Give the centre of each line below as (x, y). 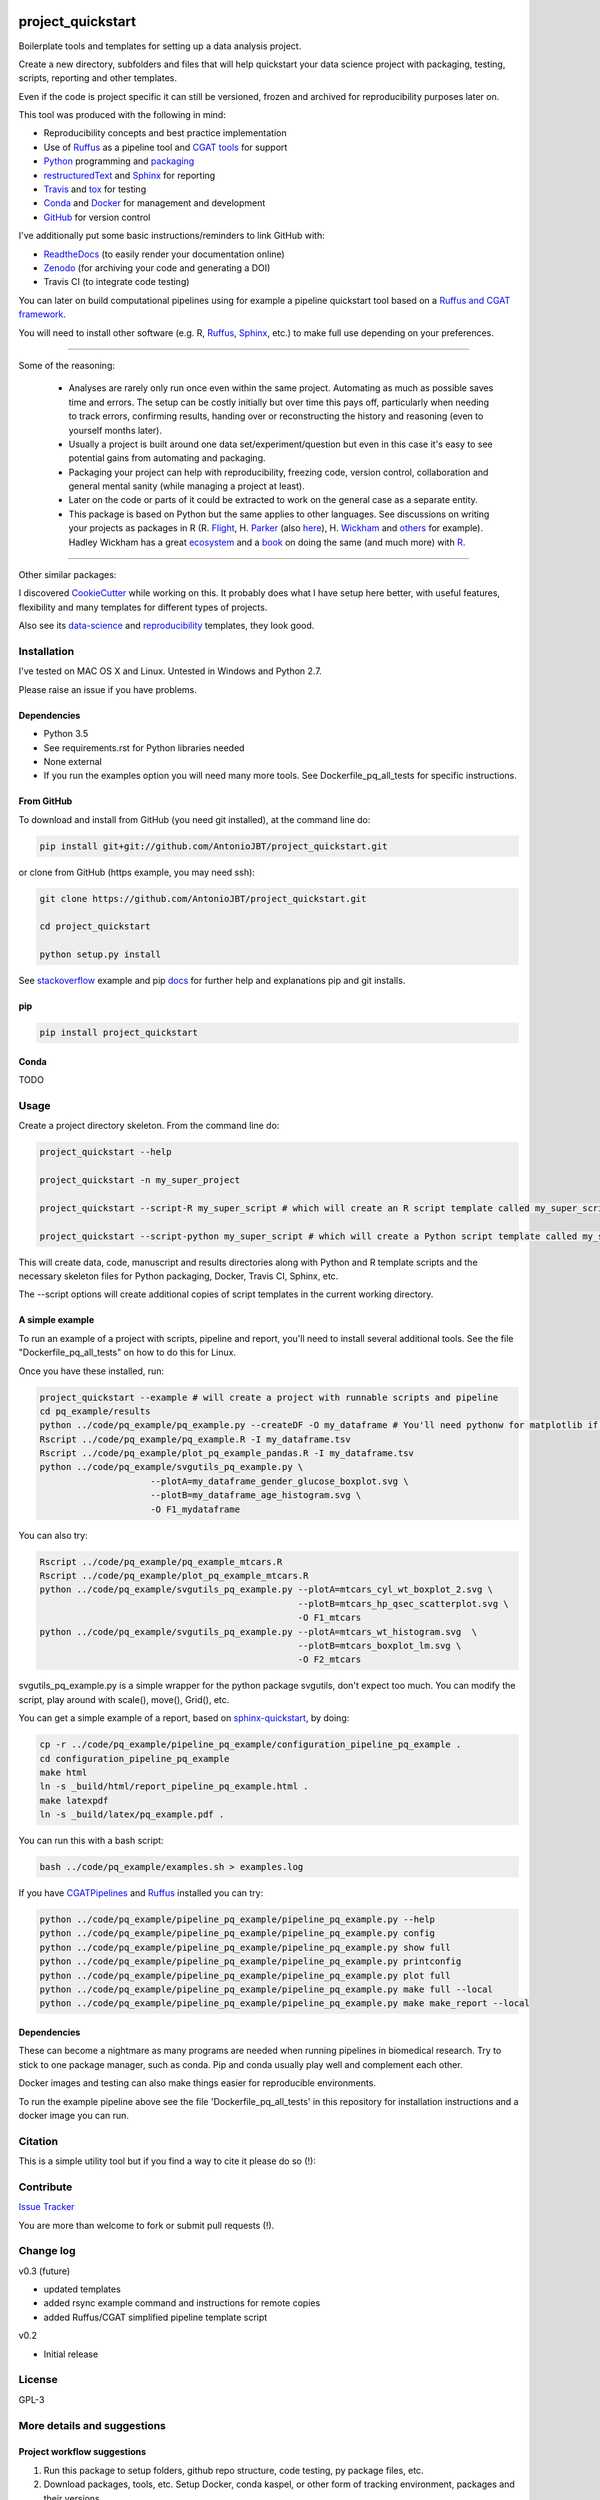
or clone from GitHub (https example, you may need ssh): (136, 872)
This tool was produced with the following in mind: (122, 115)
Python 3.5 (66, 734)
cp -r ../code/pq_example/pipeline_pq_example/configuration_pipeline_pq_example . (250, 1744)
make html (63, 1772)
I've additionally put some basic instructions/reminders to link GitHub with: (171, 236)
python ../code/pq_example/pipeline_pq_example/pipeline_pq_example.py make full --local (266, 1989)
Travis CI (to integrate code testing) (116, 282)
